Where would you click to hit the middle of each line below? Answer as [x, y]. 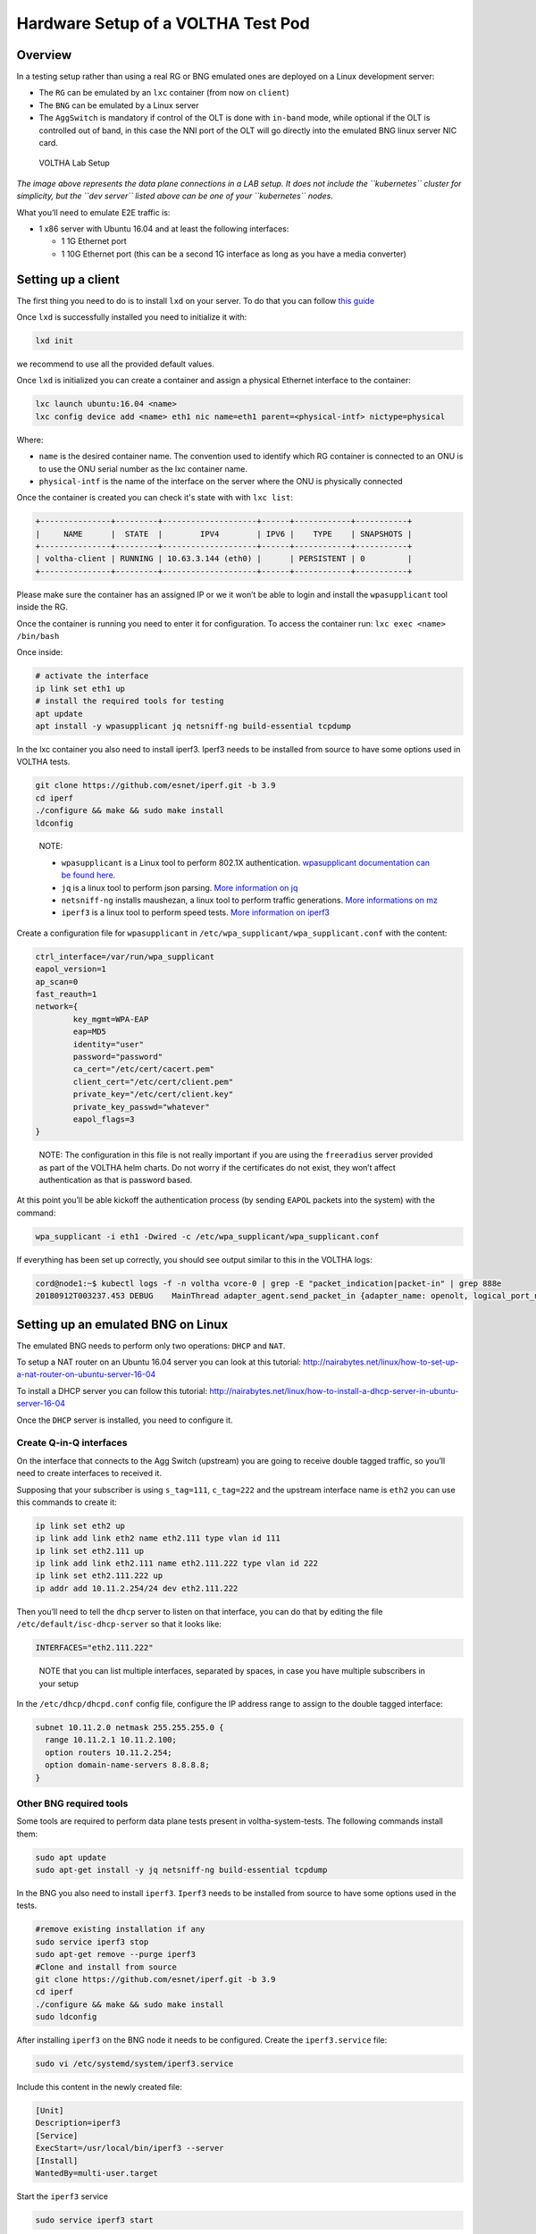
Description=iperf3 [78, 2123]
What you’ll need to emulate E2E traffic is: [93, 212]
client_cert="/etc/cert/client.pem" [153, 1082]
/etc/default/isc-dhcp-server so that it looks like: [119, 1624]
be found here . [88, 875]
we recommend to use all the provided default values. [115, 364]
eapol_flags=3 [104, 1119]
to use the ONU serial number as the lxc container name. [143, 468]
